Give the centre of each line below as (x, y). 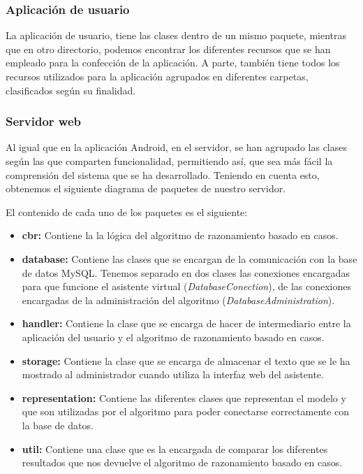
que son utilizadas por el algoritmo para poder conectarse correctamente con (186, 411)
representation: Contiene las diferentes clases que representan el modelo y (184, 397)
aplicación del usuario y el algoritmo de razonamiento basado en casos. (173, 337)
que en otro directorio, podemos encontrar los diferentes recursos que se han (168, 49)
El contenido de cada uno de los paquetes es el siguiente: (127, 211)
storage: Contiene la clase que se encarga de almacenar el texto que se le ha (186, 360)
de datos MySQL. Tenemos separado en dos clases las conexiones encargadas (186, 272)
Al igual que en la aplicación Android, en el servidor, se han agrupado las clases (176, 147)
